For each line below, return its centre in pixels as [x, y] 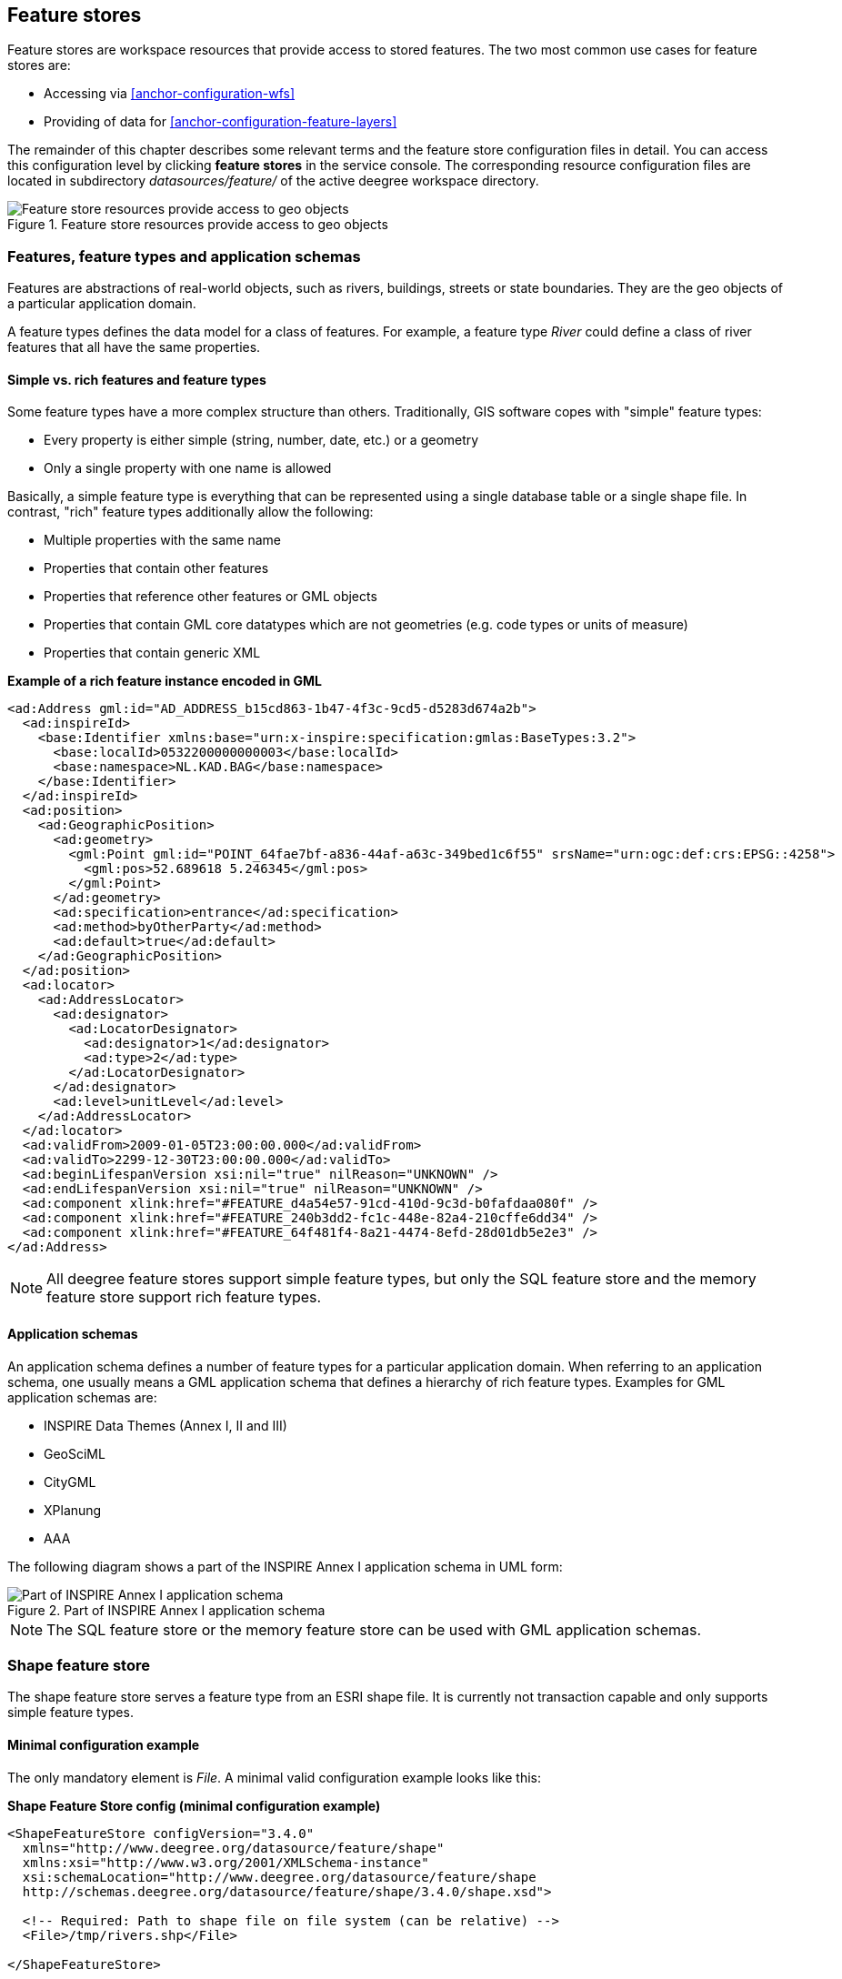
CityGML [70, 1482]
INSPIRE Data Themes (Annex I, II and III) [165, 1425]
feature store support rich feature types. [184, 1297]
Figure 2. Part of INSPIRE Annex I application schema [166, 1610]
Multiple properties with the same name [163, 540]
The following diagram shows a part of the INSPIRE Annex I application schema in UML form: [285, 1566]
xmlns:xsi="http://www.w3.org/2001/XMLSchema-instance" [226, 1862]
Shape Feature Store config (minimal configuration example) [194, 1805]
